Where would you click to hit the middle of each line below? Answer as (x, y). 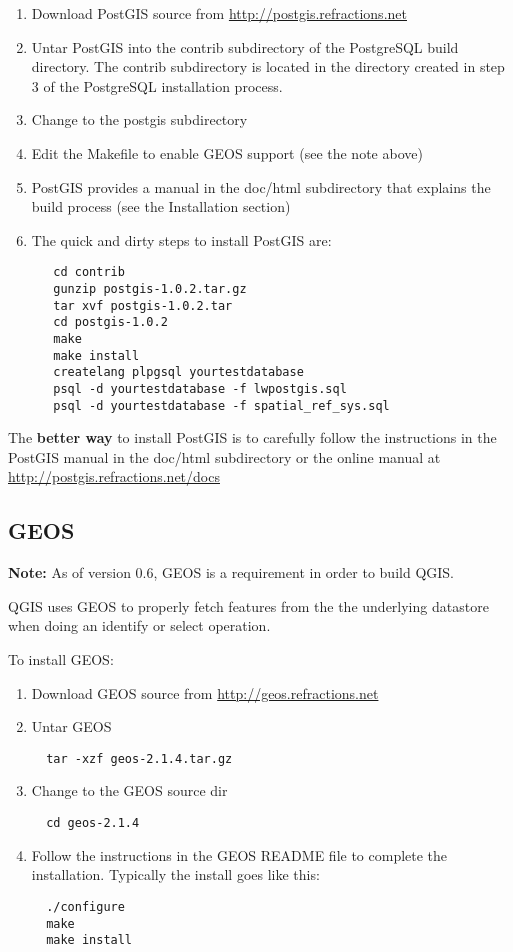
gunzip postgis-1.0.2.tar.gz (150, 289)
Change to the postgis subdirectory (139, 119)
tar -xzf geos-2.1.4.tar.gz (139, 758)
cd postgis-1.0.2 (110, 322)
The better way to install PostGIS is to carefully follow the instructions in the (252, 437)
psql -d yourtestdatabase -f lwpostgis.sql (200, 388)
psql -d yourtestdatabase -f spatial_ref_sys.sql (221, 405)
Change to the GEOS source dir (129, 790)
